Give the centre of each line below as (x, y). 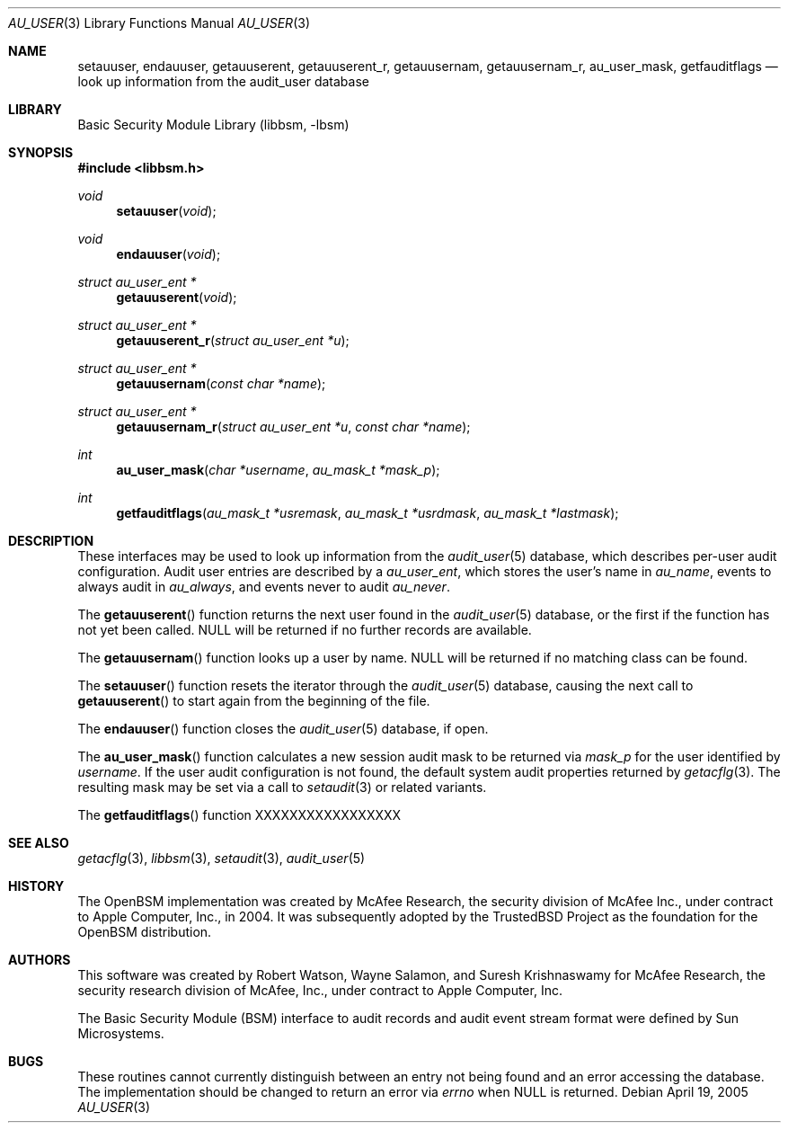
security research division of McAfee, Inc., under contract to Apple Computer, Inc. (320, 990)
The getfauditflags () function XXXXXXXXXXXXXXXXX (239, 815)
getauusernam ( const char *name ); (221, 383)
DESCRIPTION (51, 541)
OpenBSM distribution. (145, 932)
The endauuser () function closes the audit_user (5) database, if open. (283, 729)
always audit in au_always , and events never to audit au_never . (264, 587)
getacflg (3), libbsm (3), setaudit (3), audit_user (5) (221, 858)
